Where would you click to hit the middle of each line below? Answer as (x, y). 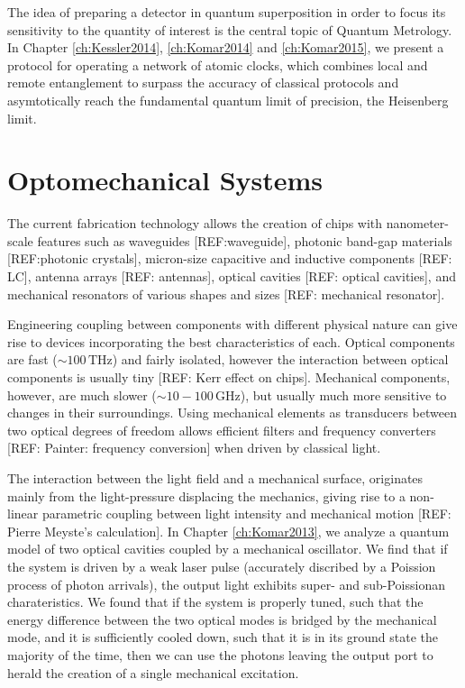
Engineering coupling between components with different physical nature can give (232, 324)
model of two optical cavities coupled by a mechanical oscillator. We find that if (228, 549)
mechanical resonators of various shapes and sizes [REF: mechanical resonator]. (226, 294)
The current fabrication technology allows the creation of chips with (195, 223)
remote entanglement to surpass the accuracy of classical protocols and (203, 83)
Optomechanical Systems (165, 180)
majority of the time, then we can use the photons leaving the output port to (220, 654)
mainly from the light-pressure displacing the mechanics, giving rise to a (206, 495)
